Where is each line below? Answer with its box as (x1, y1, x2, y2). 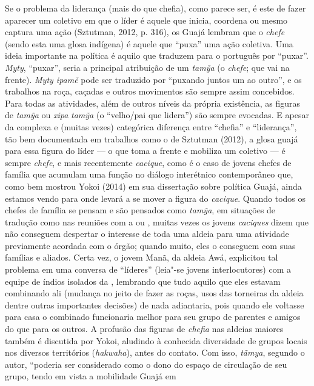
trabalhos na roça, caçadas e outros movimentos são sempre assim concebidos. (5, 85, 295, 98)
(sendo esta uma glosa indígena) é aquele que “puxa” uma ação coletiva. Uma (5, 37, 293, 50)
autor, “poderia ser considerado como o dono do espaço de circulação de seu (5, 358, 287, 370)
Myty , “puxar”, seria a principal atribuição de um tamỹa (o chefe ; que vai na (5, 61, 290, 73)
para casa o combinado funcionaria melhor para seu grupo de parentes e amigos (5, 310, 301, 323)
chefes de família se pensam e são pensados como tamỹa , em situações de (5, 204, 276, 216)
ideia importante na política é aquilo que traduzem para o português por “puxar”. (5, 49, 309, 62)
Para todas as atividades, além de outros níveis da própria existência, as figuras (5, 96, 301, 109)
